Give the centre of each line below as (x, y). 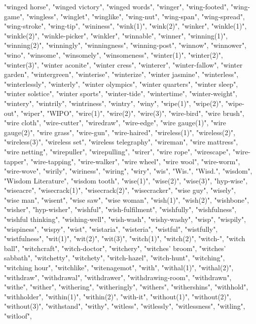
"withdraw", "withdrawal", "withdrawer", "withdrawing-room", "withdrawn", (118, 277)
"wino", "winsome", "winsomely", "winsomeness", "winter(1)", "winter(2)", (113, 54)
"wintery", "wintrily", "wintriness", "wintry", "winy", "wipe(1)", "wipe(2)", (114, 103)
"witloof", (18, 316)
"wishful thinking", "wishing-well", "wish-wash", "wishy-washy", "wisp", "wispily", (125, 219)
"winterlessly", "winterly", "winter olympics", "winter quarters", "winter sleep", (121, 84)
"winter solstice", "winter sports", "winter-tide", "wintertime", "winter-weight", (121, 93)
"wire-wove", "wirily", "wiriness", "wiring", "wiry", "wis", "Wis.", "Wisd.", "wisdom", (128, 171)
